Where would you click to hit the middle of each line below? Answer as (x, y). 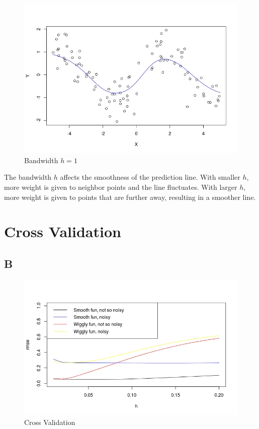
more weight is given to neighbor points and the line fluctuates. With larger (121, 187)
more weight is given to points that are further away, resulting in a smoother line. (130, 197)
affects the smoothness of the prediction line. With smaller (150, 177)
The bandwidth (28, 177)
